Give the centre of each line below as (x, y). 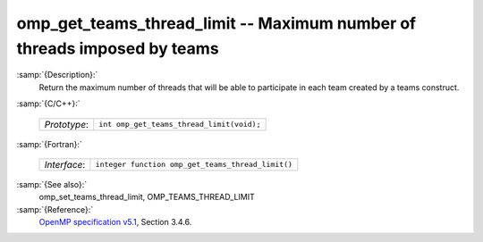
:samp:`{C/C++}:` (48, 104)
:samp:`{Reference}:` (55, 209)
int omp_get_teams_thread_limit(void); (180, 125)
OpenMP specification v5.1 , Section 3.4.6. (115, 222)
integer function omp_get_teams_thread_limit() (194, 165)
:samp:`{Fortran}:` (49, 144)
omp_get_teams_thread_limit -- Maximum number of (216, 23)
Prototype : (67, 124)
